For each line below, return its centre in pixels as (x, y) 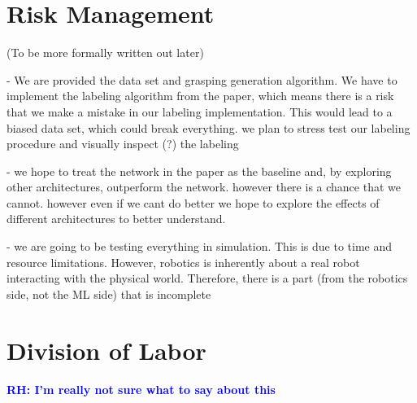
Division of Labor (106, 350)
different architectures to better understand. (116, 219)
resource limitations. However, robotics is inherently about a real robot (183, 262)
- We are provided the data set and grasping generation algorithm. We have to (202, 79)
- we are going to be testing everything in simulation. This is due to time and (200, 246)
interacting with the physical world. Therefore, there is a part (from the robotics (207, 278)
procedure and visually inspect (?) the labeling (123, 144)
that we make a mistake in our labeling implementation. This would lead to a (200, 111)
